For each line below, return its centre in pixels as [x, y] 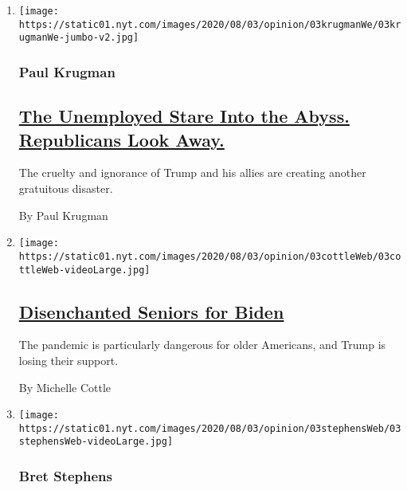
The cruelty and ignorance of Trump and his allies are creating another [192, 172]
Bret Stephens [65, 476]
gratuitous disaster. [66, 188]
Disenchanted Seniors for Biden [151, 311]
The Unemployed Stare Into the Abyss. [184, 116]
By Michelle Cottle [65, 387]
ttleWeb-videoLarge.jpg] [84, 270]
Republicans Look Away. [121, 139]
